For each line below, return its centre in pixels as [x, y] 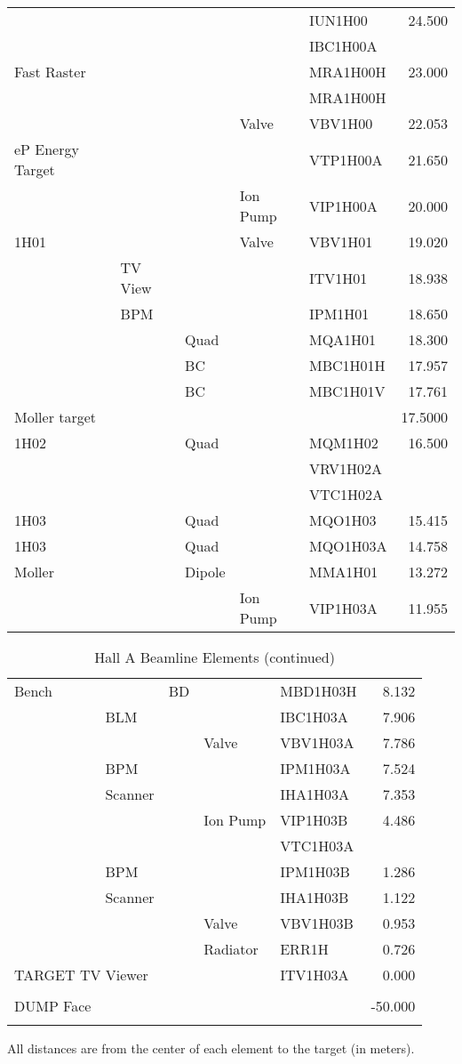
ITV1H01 [338, 278]
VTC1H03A [317, 846]
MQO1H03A [348, 546]
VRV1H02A [345, 468]
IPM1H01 [339, 314]
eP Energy [47, 149]
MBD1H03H [319, 691]
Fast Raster [50, 72]
